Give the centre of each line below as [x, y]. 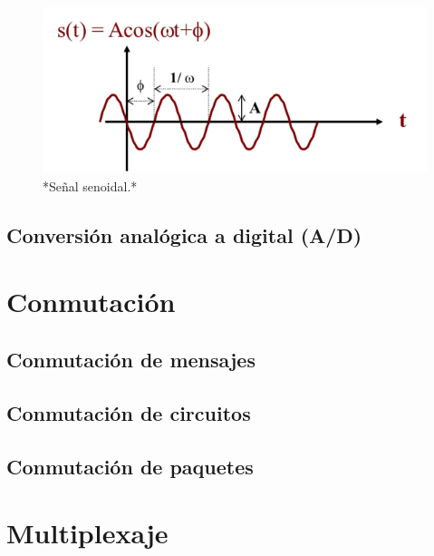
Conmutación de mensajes [131, 359]
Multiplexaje [87, 533]
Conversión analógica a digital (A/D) [184, 234]
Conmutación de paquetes [130, 466]
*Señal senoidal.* [90, 185]
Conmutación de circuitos [129, 412]
